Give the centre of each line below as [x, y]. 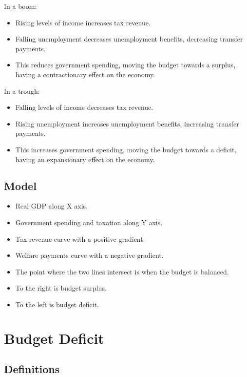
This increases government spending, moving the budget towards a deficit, [126, 149]
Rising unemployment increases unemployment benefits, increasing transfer [127, 123]
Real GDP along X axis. [51, 206]
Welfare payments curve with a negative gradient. [89, 255]
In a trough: [22, 91]
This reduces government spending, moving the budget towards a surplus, [125, 65]
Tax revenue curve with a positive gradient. [80, 239]
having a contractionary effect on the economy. [85, 74]
